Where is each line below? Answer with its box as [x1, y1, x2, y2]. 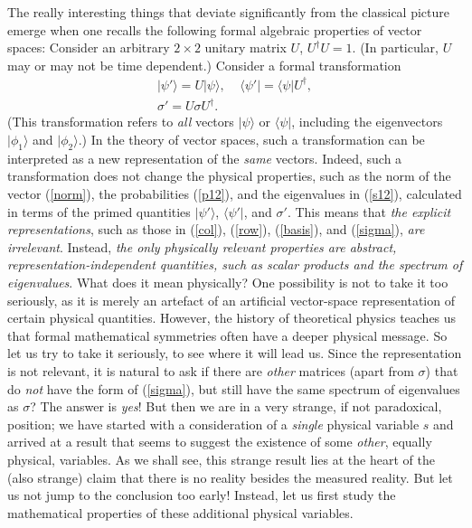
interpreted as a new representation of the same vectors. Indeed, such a [7, 148, 402, 167]
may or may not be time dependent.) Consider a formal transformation [7, 55, 401, 74]
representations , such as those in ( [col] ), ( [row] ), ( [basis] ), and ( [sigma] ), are [7, 220, 425, 239]
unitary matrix [204, 38, 287, 57]
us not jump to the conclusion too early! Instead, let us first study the [7, 486, 396, 504]
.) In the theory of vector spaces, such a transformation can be [78, 130, 425, 149]
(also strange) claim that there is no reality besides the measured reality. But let [7, 467, 453, 486]
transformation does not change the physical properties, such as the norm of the [7, 166, 451, 185]
